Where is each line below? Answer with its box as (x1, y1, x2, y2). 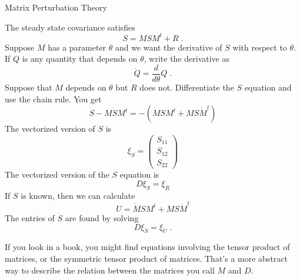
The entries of (5, 211, 55, 224)
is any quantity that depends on (22, 52, 138, 65)
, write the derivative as (144, 52, 229, 65)
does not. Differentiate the (139, 81, 234, 93)
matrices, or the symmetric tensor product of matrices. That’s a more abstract (5, 252, 288, 264)
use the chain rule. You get (5, 92, 102, 105)
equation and (244, 81, 292, 93)
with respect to (232, 41, 287, 53)
